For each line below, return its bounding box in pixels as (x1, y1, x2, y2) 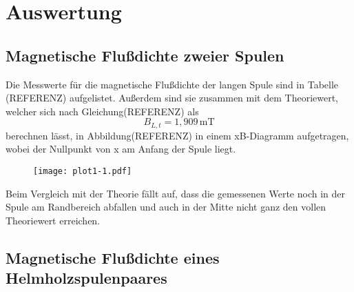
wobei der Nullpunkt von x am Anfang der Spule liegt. (6, 142, 236, 156)
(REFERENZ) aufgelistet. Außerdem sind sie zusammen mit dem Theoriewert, (6, 90, 338, 105)
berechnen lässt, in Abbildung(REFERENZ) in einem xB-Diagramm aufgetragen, (6, 128, 349, 142)
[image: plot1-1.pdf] (33, 166, 132, 176)
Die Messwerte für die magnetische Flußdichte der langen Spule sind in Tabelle (6, 77, 339, 91)
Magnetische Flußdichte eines (6, 246, 220, 268)
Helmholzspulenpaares (6, 267, 167, 289)
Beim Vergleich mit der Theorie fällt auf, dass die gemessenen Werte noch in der (6, 186, 345, 200)
